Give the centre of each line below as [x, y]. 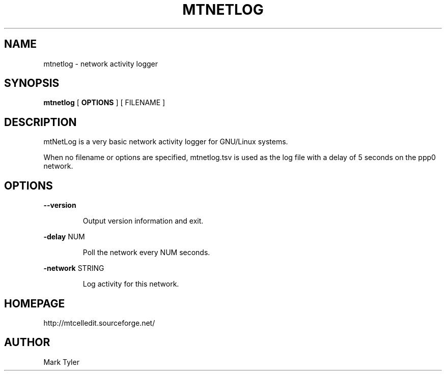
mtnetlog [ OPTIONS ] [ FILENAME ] [104, 103]
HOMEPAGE [35, 303]
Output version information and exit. [143, 221]
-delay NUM [64, 237]
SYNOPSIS [32, 83]
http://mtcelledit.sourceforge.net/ [99, 323]
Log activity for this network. [131, 284]
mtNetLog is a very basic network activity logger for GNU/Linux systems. [166, 142]
